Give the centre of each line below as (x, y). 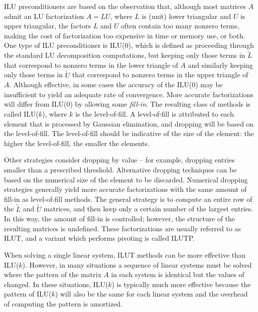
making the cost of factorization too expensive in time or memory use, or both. (125, 35)
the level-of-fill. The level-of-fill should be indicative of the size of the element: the (129, 133)
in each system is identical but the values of (178, 274)
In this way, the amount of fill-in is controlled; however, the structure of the (120, 219)
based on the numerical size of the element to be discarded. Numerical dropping (126, 179)
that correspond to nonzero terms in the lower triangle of (91, 65)
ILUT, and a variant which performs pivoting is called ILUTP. (99, 238)
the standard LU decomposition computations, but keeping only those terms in (125, 55)
